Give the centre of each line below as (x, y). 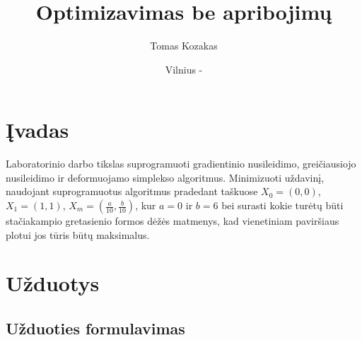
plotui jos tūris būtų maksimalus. (78, 234)
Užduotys (53, 283)
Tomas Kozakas (184, 46)
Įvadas (37, 130)
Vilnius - (184, 69)
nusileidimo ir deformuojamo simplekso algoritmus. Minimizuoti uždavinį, (165, 177)
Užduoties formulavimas (95, 328)
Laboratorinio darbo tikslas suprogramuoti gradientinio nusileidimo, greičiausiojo (181, 164)
